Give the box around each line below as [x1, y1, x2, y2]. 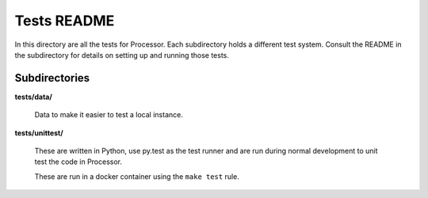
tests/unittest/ [14, 128, 63, 138]
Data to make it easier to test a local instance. [34, 110, 184, 120]
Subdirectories [14, 71, 90, 85]
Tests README [14, 12, 115, 29]
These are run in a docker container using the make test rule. [34, 171, 239, 181]
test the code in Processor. [34, 157, 123, 166]
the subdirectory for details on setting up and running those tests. [14, 50, 230, 59]
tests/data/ [14, 92, 53, 101]
